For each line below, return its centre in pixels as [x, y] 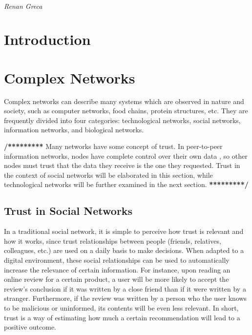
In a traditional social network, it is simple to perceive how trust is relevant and [124, 231]
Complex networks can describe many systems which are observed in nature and [124, 101]
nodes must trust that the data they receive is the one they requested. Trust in [122, 165]
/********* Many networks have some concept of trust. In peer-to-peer [113, 146]
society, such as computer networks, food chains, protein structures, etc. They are [126, 111]
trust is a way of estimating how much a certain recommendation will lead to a [122, 317]
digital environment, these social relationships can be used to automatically [117, 260]
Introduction [47, 39]
